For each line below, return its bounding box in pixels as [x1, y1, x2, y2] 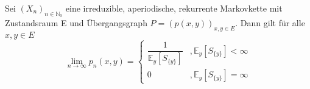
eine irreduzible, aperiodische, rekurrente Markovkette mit [65, 2, 283, 14]
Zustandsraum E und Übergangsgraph [5, 16, 147, 29]
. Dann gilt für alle [235, 16, 305, 29]
